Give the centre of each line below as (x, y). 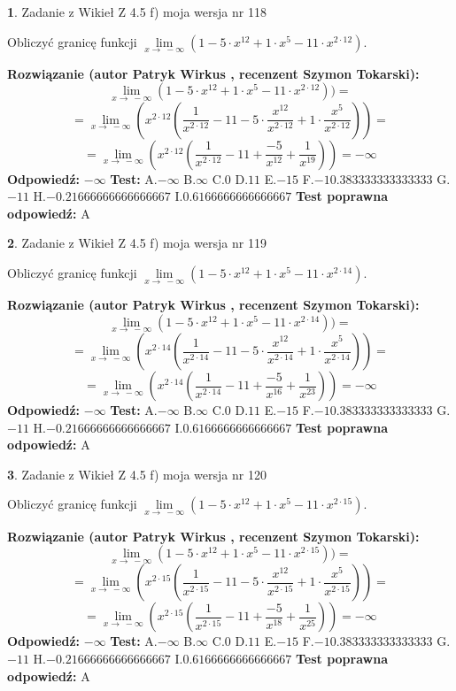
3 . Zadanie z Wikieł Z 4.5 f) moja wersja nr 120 (137, 474)
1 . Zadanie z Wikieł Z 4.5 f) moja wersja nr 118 (137, 12)
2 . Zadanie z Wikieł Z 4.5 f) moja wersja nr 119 (137, 243)
